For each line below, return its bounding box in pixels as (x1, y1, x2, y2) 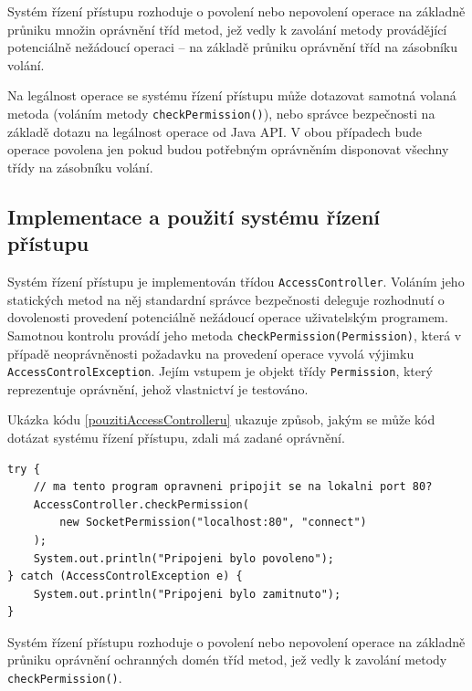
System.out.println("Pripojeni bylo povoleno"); (33, 551, 334, 565)
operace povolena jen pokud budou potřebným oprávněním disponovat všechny (7, 140, 449, 159)
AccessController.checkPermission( (33, 497, 249, 511)
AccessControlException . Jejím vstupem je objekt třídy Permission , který (7, 361, 433, 381)
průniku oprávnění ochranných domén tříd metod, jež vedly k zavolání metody (7, 650, 447, 669)
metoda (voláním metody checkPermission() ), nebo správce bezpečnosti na (7, 103, 435, 122)
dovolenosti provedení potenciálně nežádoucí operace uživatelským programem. (7, 308, 448, 327)
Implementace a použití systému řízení (7, 202, 381, 230)
